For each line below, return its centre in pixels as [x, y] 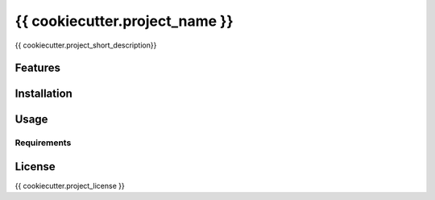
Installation [43, 94]
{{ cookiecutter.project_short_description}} [86, 45]
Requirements [43, 143]
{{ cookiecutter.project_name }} [124, 21]
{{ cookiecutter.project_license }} [70, 186]
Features [37, 68]
